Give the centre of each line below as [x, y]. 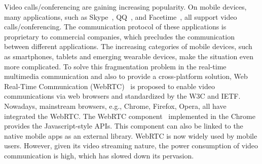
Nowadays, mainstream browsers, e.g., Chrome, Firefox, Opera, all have [115, 106]
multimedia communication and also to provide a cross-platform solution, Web [126, 76]
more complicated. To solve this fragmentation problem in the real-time [115, 66]
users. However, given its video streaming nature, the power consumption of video [131, 146]
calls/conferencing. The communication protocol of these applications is [115, 27]
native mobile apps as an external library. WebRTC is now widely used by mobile [131, 135]
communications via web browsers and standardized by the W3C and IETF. [122, 96]
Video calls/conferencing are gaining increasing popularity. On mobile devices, [125, 7]
